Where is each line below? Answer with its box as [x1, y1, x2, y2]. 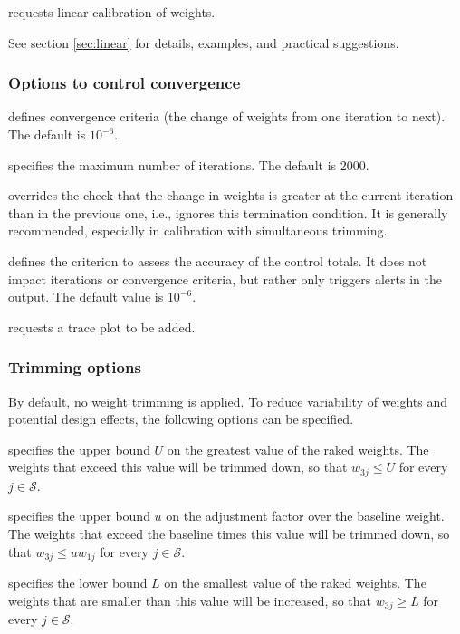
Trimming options [8, 356, 141, 379]
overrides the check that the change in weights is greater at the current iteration [8, 186, 454, 205]
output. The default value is [8, 287, 164, 306]
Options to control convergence [8, 72, 241, 94]
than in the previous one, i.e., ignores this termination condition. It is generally [8, 203, 448, 222]
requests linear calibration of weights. [8, 3, 216, 21]
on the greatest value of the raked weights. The [167, 439, 429, 458]
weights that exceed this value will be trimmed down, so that [8, 457, 348, 476]
